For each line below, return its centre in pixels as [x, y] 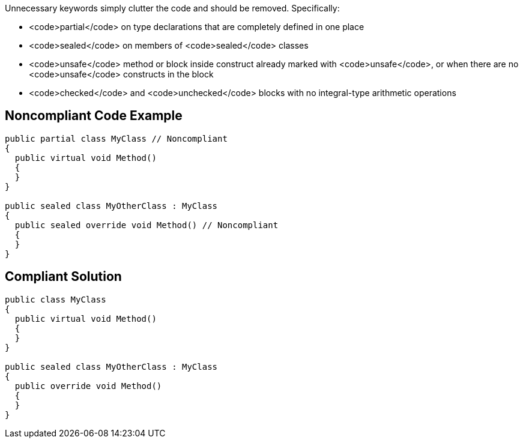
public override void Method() [88, 386]
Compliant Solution [63, 277]
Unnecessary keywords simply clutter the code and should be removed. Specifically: [172, 8]
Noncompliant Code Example [94, 116]
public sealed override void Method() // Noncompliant [147, 225]
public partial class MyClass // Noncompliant [116, 138]
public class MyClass [56, 299]
